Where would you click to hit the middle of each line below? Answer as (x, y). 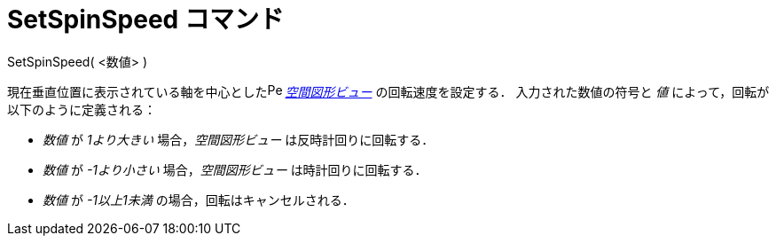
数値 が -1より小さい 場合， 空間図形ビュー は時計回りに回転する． (235, 169)
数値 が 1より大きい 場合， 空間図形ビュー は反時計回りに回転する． (239, 139)
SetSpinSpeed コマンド (145, 20)
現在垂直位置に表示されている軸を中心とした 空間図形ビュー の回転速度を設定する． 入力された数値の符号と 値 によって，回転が (388, 91)
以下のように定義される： (82, 109)
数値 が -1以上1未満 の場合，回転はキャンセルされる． (199, 200)
